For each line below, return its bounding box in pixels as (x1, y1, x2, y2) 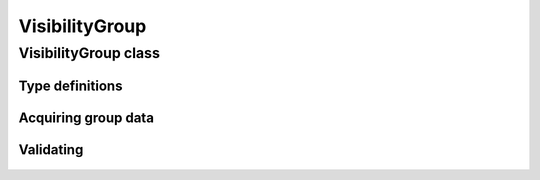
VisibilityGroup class (18, 44, 160, 62)
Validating (18, 141, 84, 158)
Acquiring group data (18, 109, 155, 126)
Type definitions (18, 77, 123, 94)
